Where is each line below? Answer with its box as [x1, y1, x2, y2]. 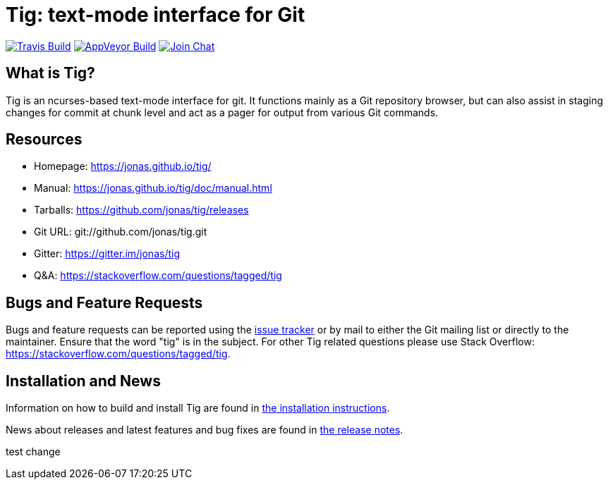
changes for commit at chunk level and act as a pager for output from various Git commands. [6, 106, 439, 118]
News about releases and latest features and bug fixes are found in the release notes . [6, 424, 403, 436]
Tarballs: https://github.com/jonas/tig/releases [34, 204, 249, 216]
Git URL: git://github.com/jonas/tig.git [34, 226, 207, 238]
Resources [6, 130, 83, 149]
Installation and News [6, 372, 161, 390]
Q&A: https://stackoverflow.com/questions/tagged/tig [34, 269, 282, 282]
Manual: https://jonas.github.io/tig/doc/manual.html [34, 182, 272, 195]
